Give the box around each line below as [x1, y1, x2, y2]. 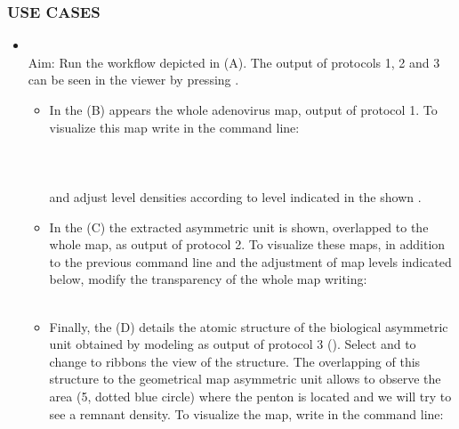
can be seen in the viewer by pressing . [28, 70, 239, 89]
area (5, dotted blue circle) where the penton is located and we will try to [49, 386, 452, 405]
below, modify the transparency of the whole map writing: [49, 270, 367, 288]
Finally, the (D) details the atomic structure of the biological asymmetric [49, 317, 448, 336]
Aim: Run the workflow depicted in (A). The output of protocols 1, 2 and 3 [28, 53, 440, 71]
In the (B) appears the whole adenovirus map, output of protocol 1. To [49, 101, 438, 118]
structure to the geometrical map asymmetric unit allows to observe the [49, 369, 441, 388]
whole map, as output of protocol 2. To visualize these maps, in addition [49, 235, 446, 254]
